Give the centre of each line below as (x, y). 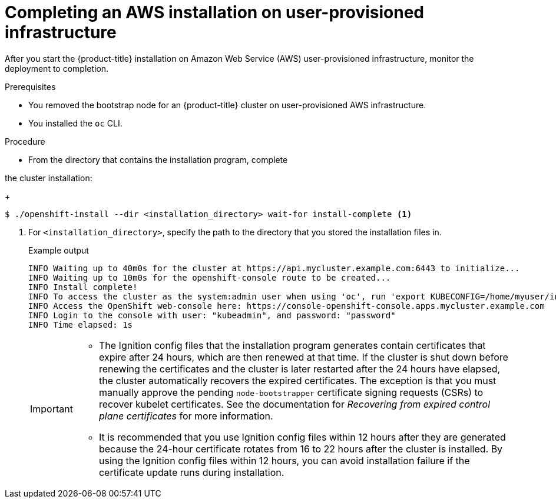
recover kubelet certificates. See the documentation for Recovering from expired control (294, 404)
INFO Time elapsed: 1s (81, 324)
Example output (59, 250)
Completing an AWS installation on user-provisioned (214, 12)
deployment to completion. (57, 68)
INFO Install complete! (83, 287)
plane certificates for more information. (186, 416)
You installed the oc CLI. (75, 123)
